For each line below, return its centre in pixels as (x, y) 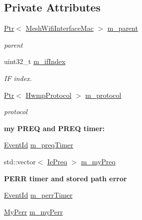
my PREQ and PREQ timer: (54, 128)
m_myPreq (98, 161)
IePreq (57, 161)
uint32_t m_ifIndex (35, 61)
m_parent (123, 28)
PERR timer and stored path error (66, 178)
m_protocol (103, 95)
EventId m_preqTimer (39, 145)
